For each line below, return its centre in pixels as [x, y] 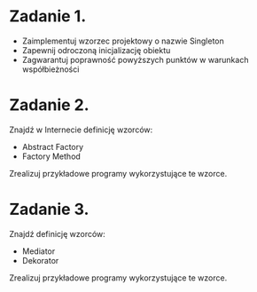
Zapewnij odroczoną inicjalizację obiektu [96, 50]
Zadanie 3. [49, 209]
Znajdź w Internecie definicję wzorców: [81, 130]
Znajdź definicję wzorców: [58, 233]
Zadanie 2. [50, 105]
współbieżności [51, 69]
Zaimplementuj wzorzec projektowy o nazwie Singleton [123, 41]
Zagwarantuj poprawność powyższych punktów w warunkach [135, 59]
